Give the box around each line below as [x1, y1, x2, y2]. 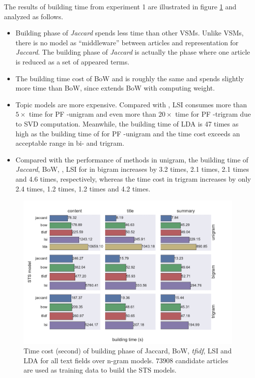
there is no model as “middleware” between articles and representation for [15, 37, 239, 47]
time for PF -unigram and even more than [29, 109, 156, 119]
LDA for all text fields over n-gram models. [24, 355, 154, 365]
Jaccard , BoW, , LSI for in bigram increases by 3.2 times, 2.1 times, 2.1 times [15, 164, 249, 174]
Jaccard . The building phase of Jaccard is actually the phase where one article [15, 47, 250, 57]
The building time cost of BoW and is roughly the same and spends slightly [15, 73, 244, 83]
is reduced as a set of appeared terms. [15, 56, 130, 66]
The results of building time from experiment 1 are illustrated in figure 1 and [4, 1, 236, 11]
